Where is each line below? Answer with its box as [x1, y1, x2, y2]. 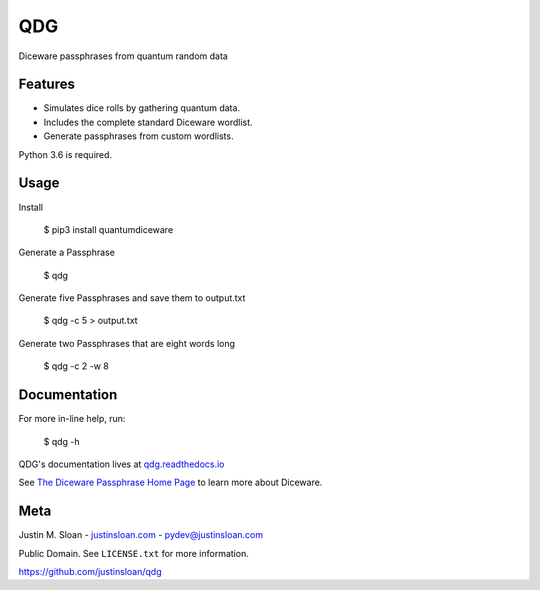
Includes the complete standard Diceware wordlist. [43, 116, 254, 128]
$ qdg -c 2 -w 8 [43, 360, 109, 372]
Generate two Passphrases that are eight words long [18, 337, 235, 349]
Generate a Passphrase [18, 246, 115, 259]
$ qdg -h [43, 435, 80, 447]
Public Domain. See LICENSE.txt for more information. [18, 547, 249, 559]
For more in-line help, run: [18, 413, 126, 425]
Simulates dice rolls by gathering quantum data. [43, 102, 240, 114]
